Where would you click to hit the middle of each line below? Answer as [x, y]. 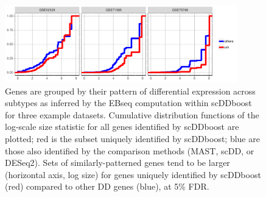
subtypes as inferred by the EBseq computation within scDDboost [128, 103]
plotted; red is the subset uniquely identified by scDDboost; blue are [132, 139]
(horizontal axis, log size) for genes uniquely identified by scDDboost [133, 174]
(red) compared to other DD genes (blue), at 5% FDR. [107, 186]
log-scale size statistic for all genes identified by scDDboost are [122, 127]
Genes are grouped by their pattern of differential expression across [130, 91]
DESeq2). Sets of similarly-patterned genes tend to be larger [117, 163]
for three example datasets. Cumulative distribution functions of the [132, 114]
